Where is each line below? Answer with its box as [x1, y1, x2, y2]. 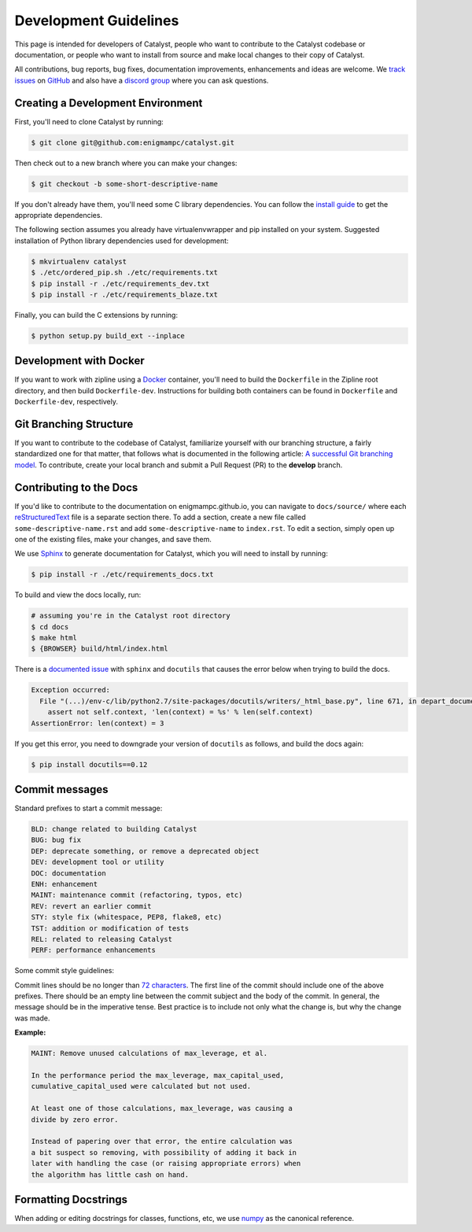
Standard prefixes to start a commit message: [14, 803, 163, 813]
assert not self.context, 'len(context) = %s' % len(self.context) [47, 708, 314, 717]
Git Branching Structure [14, 417, 134, 430]
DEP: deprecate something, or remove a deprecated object [31, 847, 260, 855]
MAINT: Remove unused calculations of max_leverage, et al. [31, 1049, 268, 1058]
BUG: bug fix [31, 835, 82, 845]
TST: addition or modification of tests [31, 924, 189, 932]
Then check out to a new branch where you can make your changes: [14, 158, 238, 168]
